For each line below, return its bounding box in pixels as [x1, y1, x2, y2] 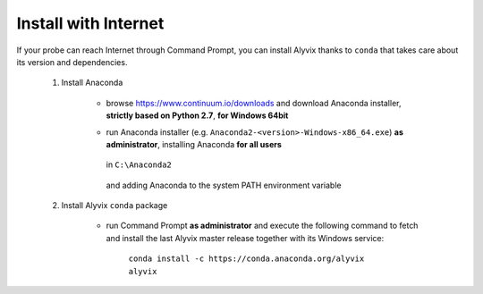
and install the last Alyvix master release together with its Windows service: [106, 232, 385, 243]
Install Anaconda [61, 77, 123, 88]
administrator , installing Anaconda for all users [106, 139, 282, 149]
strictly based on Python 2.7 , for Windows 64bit [106, 110, 289, 121]
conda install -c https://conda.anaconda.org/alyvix [128, 254, 365, 264]
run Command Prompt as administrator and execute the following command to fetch [106, 220, 419, 231]
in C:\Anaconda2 [106, 159, 172, 170]
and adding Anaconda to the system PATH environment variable [106, 180, 342, 190]
